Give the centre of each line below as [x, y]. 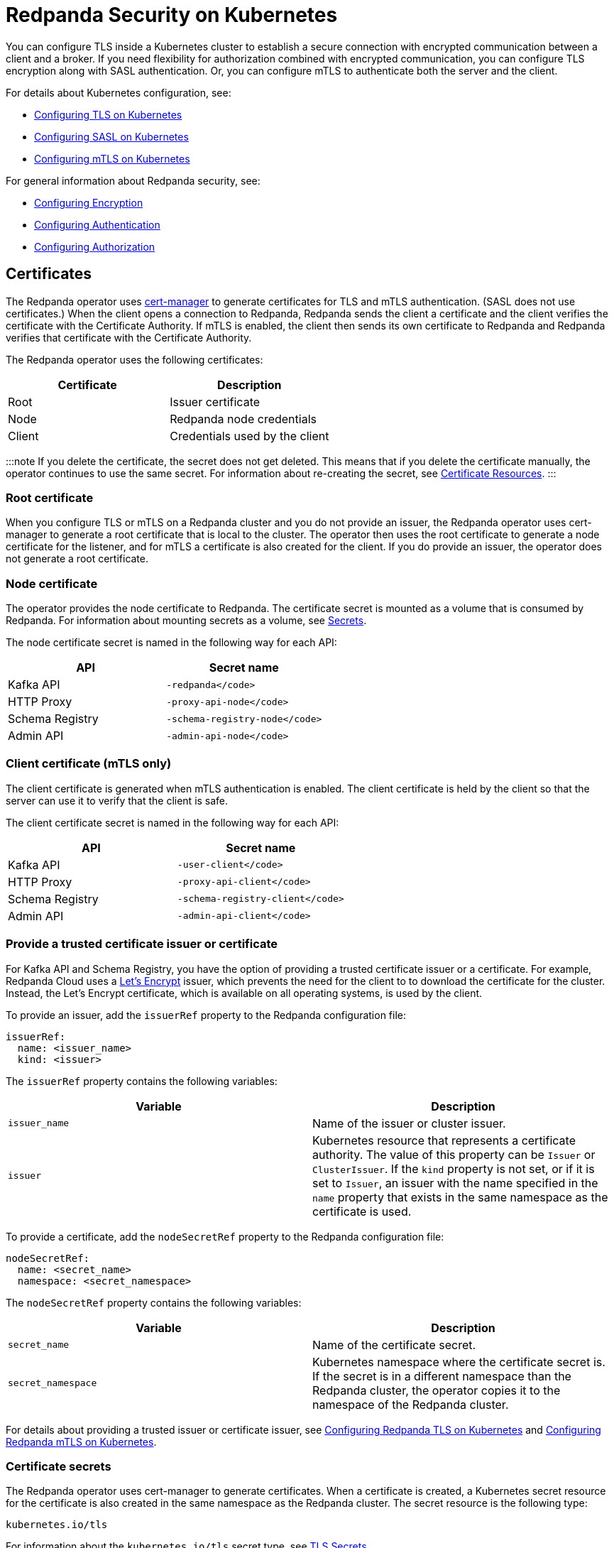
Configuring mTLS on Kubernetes [112, 158]
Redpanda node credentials [243, 419]
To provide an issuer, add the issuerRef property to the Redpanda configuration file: [206, 1015]
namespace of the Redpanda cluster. [411, 1404]
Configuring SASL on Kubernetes [111, 136]
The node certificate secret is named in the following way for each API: [171, 643]
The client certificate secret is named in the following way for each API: [172, 822]
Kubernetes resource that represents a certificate [444, 1140]
